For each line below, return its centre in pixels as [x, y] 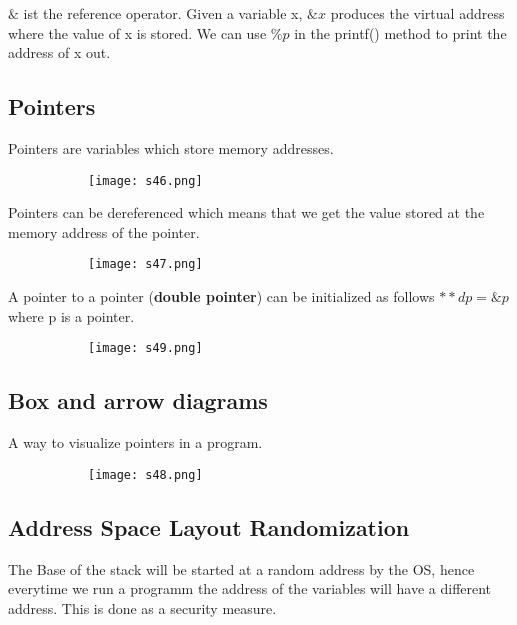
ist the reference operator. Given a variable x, [163, 13]
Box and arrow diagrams [138, 400]
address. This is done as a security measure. [142, 607]
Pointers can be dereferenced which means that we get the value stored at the [246, 212]
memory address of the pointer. [104, 231]
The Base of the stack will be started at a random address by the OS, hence [241, 568]
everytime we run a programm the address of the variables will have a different [250, 588]
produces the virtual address [417, 13]
